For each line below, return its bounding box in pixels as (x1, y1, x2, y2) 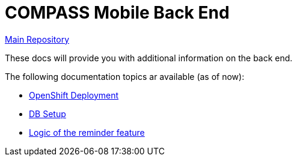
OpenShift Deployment (29, 90, 119, 100)
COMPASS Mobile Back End (5, 2, 230, 23)
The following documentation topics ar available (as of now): (5, 71, 245, 82)
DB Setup (29, 108, 66, 119)
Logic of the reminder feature (29, 127, 145, 138)
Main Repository (5, 34, 70, 44)
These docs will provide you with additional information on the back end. (5, 52, 293, 63)
